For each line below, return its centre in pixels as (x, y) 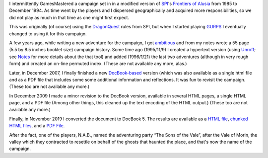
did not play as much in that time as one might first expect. (69, 17)
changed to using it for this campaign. (48, 34)
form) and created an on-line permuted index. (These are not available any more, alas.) (98, 64)
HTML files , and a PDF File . (37, 126)
